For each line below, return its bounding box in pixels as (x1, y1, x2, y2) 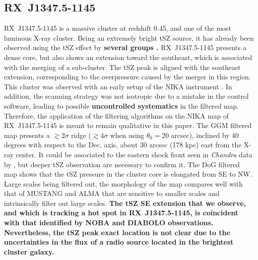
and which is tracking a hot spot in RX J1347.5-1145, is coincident (4, 207, 239, 218)
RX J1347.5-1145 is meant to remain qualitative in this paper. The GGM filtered (4, 120, 252, 130)
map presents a (4, 130, 50, 140)
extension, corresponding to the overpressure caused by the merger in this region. (4, 71, 251, 82)
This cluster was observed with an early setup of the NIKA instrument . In (4, 81, 232, 91)
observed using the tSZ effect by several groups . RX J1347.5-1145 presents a (4, 42, 247, 53)
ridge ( (71, 130, 91, 140)
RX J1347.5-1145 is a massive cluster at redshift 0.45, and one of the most (4, 23, 231, 33)
